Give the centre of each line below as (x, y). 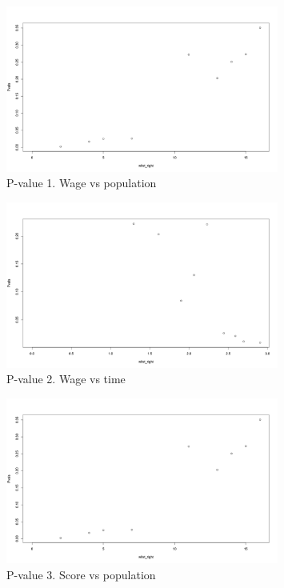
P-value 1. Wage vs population (82, 183)
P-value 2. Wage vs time (66, 379)
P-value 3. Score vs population (81, 575)
